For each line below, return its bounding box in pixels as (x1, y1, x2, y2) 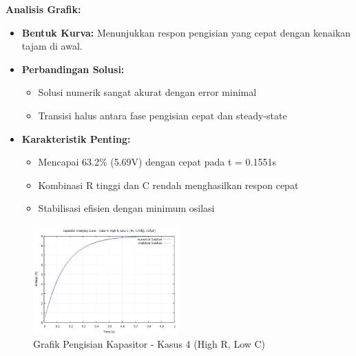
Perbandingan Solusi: (21, 61, 125, 76)
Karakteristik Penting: (21, 131, 131, 146)
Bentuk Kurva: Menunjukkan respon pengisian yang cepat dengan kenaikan (21, 25, 351, 39)
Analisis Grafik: (6, 2, 81, 16)
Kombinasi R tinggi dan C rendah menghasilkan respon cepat (38, 177, 299, 192)
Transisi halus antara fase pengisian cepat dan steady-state (38, 108, 287, 122)
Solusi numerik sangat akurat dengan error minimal (38, 85, 257, 99)
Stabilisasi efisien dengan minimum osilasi (38, 201, 215, 215)
